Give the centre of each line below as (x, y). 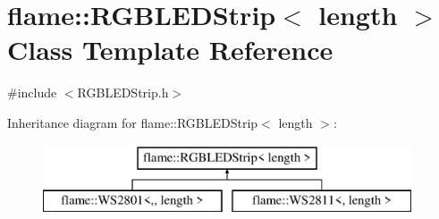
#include (32, 93)
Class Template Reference (170, 50)
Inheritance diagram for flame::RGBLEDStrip (133, 122)
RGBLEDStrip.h (123, 93)
